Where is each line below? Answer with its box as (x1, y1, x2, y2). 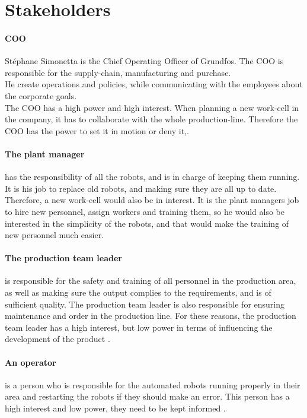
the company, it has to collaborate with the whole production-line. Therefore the (5, 113, 298, 125)
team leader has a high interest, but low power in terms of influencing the (5, 321, 273, 333)
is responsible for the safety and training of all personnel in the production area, (5, 274, 296, 287)
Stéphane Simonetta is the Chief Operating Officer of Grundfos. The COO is (5, 55, 284, 67)
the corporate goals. (5, 89, 77, 102)
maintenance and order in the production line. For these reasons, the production (5, 309, 296, 322)
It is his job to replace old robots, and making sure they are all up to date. (5, 182, 277, 194)
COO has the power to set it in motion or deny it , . (5, 124, 189, 137)
